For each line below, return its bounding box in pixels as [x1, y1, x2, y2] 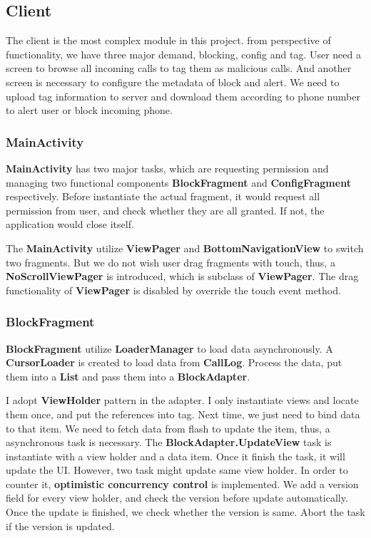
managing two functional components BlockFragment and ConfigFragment [6, 175, 351, 190]
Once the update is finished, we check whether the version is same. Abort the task [6, 505, 365, 519]
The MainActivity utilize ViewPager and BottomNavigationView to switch [6, 240, 364, 255]
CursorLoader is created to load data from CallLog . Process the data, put [6, 355, 342, 370]
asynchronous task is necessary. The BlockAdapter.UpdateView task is [6, 435, 332, 450]
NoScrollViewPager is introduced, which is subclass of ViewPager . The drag [6, 269, 359, 284]
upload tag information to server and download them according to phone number [6, 88, 360, 103]
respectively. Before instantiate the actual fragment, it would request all [6, 189, 320, 204]
